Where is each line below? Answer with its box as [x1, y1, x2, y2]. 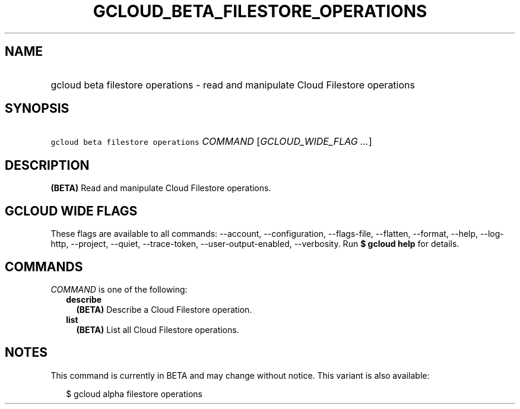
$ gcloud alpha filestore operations [66, 388, 202, 399]
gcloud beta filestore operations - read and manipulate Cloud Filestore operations [50, 78, 415, 91]
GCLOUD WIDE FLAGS [5, 203, 138, 218]
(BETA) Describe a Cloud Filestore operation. [76, 304, 252, 315]
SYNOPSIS [5, 101, 69, 116]
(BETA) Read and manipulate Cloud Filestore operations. [50, 183, 271, 194]
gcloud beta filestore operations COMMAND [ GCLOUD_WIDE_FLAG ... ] [50, 135, 372, 148]
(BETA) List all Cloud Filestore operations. [76, 324, 239, 335]
